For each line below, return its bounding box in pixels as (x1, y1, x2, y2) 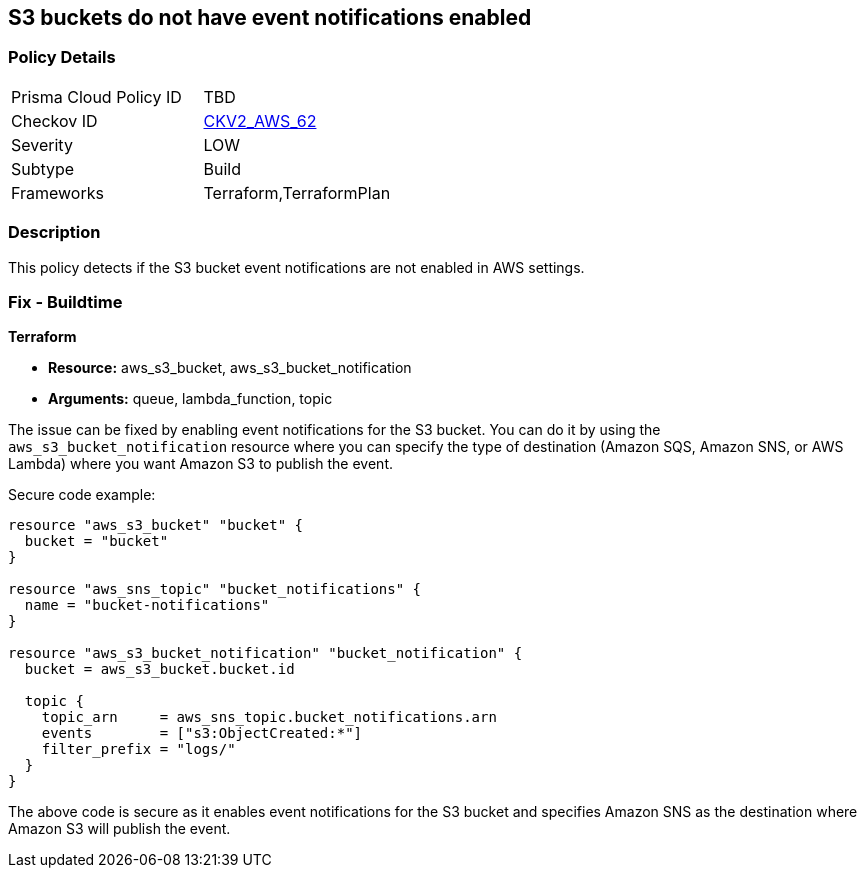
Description (8, 222, 101, 243)
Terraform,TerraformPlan (203, 182, 391, 203)
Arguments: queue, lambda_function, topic (48, 390, 333, 408)
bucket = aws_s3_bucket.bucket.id (24, 661, 295, 678)
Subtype (11, 158, 75, 179)
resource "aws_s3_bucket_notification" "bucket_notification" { (8, 645, 523, 662)
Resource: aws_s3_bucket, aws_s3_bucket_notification (48, 359, 412, 377)
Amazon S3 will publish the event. (8, 820, 231, 838)
